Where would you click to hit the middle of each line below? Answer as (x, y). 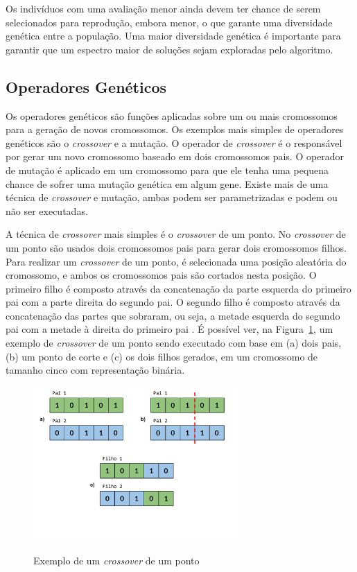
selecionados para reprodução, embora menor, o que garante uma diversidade (169, 22)
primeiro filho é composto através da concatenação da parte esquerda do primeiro (178, 288)
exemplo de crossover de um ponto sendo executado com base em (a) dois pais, (174, 343)
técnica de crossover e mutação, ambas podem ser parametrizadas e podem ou (172, 197)
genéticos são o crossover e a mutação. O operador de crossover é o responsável (174, 142)
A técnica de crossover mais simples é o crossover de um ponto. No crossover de (176, 234)
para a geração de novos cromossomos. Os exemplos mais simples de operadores (175, 129)
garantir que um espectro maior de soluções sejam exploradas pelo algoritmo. (169, 49)
